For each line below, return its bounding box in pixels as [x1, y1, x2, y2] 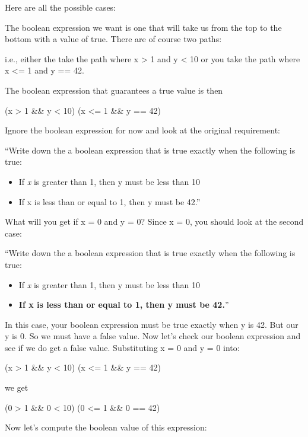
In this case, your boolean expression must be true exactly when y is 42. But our [5, 318, 299, 330]
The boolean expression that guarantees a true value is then [5, 84, 223, 96]
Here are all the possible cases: [5, 1, 116, 13]
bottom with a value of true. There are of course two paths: [5, 33, 222, 45]
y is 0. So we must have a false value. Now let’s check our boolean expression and [5, 330, 301, 342]
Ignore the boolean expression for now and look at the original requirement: [5, 124, 280, 136]
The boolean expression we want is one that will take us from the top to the [5, 21, 282, 33]
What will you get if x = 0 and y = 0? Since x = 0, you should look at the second [5, 215, 304, 228]
